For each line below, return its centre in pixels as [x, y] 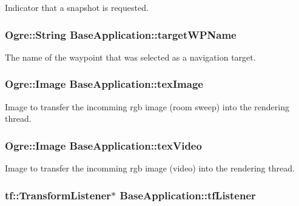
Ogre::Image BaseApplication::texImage [104, 84]
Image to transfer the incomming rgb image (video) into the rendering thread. [150, 168]
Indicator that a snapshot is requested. [77, 7]
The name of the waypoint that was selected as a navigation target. [130, 57]
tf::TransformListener [58, 195]
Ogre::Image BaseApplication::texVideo [103, 145]
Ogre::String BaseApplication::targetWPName [121, 34]
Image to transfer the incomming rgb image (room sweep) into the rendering [147, 106]
